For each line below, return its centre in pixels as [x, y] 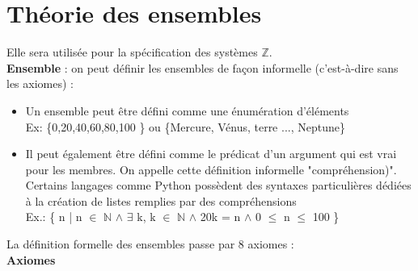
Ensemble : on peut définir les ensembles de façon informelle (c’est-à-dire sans [203, 67]
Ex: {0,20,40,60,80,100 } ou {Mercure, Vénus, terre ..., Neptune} [185, 126]
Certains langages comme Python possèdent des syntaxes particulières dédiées [218, 185]
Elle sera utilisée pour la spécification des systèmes [132, 52]
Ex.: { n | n [54, 217]
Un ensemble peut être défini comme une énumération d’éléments [187, 110]
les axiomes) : [40, 83]
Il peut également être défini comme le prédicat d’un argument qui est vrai [211, 154]
